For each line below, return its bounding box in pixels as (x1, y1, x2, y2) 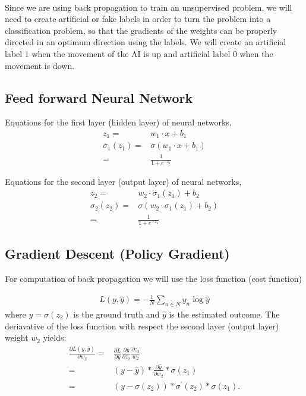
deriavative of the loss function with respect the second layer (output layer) (5, 319, 279, 332)
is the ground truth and (73, 308, 160, 320)
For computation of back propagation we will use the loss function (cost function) (5, 272, 302, 285)
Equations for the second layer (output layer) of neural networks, (5, 175, 242, 187)
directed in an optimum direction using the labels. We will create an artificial (5, 36, 286, 48)
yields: (43, 331, 67, 344)
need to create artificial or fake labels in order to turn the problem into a (5, 12, 271, 25)
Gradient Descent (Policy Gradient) (5, 244, 230, 263)
